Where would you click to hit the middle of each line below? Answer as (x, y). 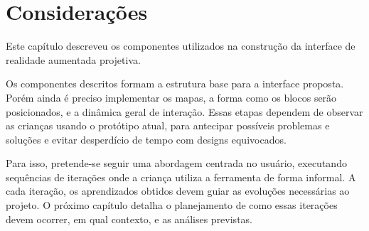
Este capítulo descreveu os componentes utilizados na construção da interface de (181, 46)
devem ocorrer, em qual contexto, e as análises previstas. (129, 219)
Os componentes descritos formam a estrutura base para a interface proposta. (175, 84)
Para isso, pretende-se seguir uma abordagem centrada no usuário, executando (176, 163)
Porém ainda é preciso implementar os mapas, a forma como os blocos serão (171, 97)
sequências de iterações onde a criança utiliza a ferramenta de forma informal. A (181, 177)
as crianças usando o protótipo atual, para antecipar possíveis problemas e (168, 125)
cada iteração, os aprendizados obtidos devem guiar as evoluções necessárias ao (178, 191)
